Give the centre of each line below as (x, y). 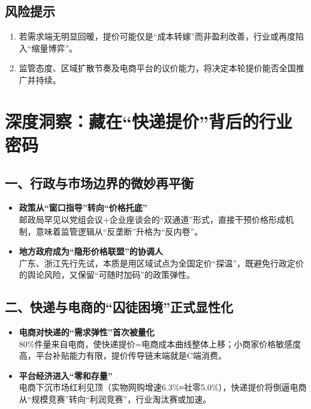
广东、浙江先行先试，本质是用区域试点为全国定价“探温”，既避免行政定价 (161, 263)
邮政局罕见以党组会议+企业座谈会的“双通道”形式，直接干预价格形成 (152, 219)
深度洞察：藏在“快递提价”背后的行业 (149, 121)
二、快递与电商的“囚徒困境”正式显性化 (119, 307)
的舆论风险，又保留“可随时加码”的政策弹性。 (107, 275)
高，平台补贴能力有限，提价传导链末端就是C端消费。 (123, 355)
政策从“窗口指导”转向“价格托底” (83, 207)
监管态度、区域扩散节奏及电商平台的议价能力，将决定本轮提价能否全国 (157, 68)
